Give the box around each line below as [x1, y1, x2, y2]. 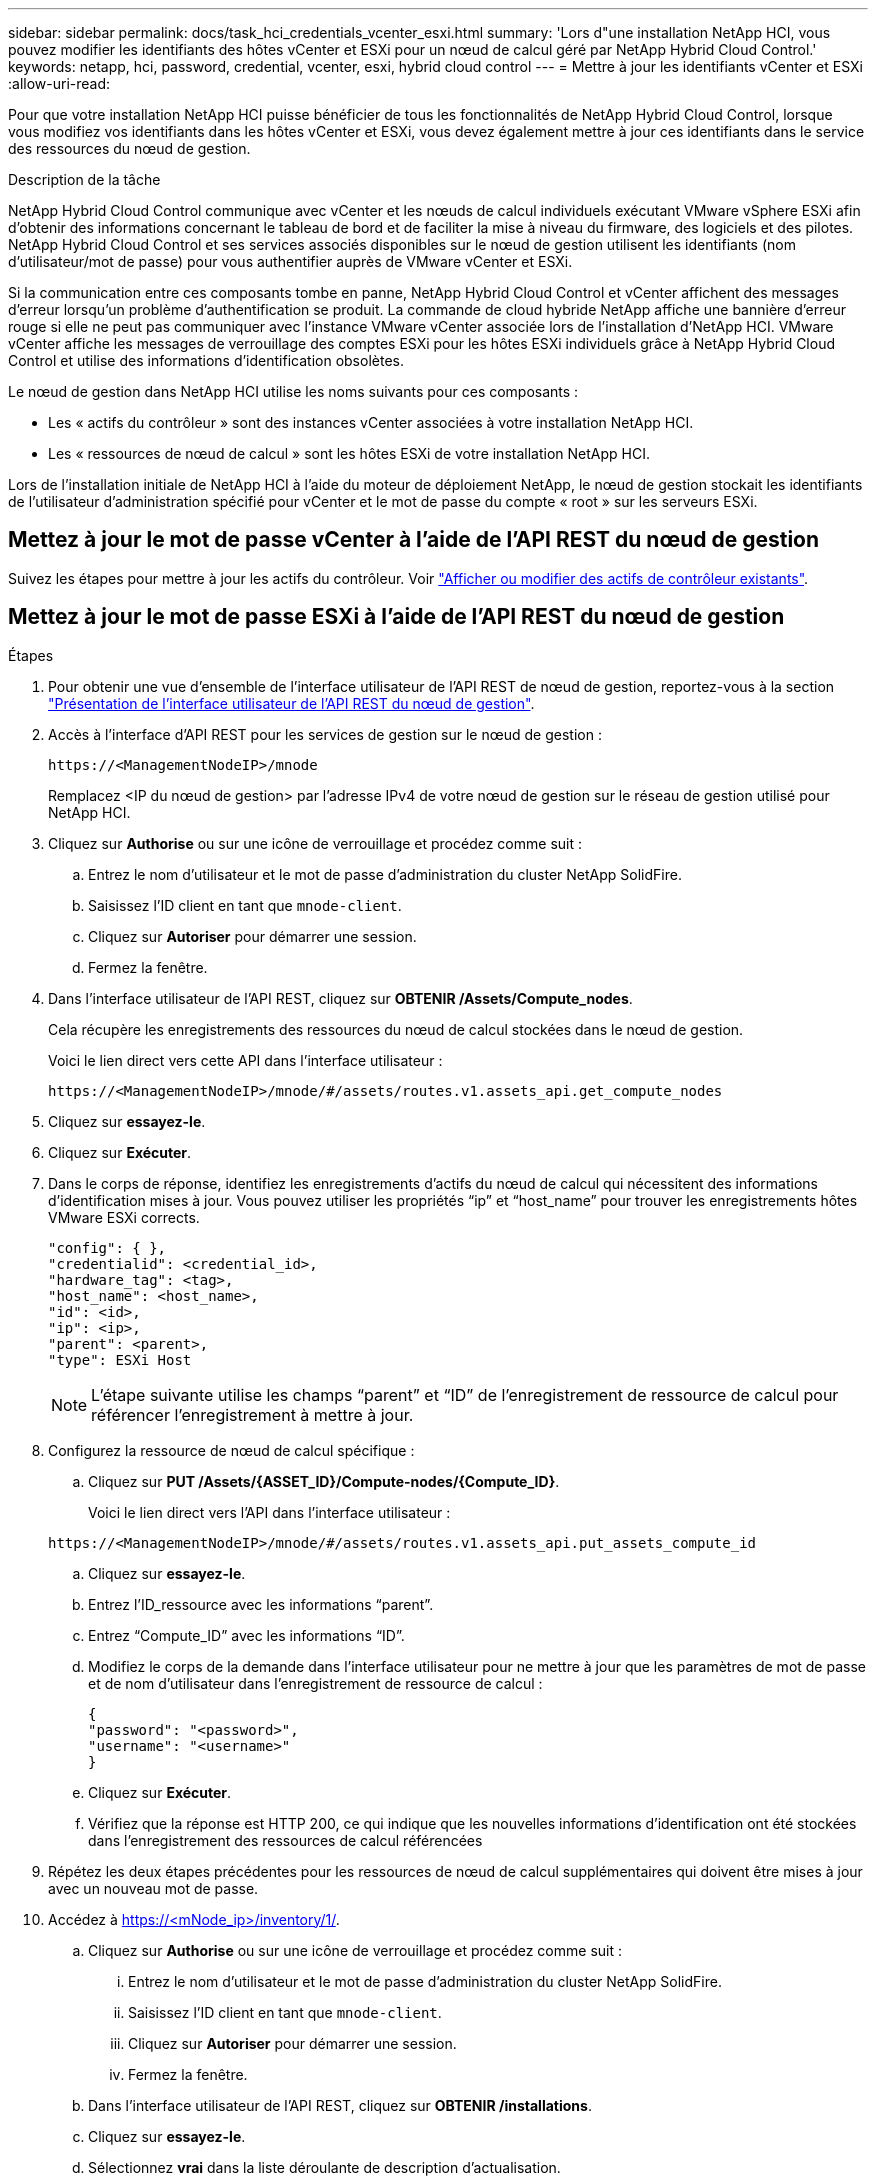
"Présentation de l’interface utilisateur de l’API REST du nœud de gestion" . [48, 694, 535, 712]
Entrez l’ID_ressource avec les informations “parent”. [88, 1595, 434, 1613]
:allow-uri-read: [8, 75, 111, 92]
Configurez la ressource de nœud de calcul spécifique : [48, 1441, 415, 1459]
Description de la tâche [8, 171, 161, 188]
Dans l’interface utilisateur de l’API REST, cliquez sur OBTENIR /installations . [88, 2096, 592, 2114]
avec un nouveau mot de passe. [48, 1879, 259, 1897]
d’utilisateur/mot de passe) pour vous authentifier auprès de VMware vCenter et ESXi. [8, 253, 573, 270]
